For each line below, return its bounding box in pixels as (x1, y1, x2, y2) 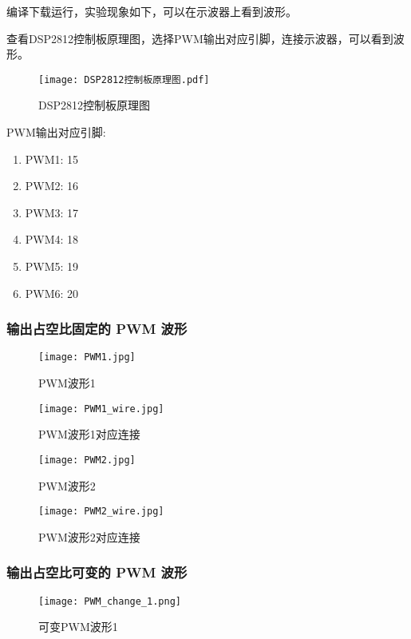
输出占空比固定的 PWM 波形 (6, 319, 188, 339)
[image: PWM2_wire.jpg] (38, 506, 164, 518)
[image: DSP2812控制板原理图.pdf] (38, 73, 210, 85)
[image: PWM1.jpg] (38, 351, 136, 363)
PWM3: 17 (25, 204, 79, 220)
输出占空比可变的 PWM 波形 (6, 562, 188, 582)
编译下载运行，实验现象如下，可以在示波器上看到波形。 (6, 3, 297, 19)
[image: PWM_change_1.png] (38, 595, 181, 607)
